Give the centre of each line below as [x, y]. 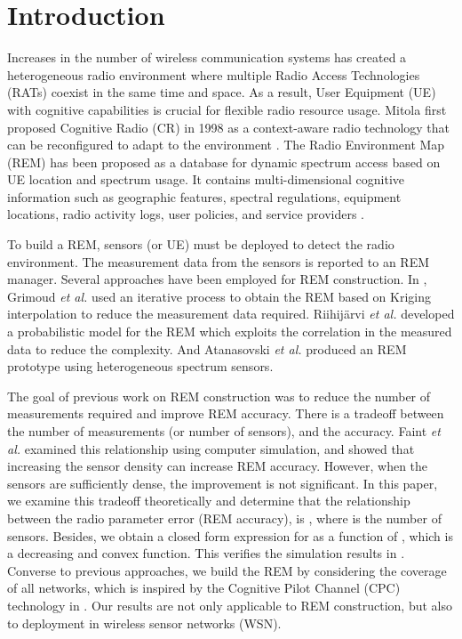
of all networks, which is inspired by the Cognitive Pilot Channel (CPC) [204, 588]
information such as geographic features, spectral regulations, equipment [204, 196]
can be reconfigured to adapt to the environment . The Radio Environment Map [226, 145]
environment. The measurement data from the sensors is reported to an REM [219, 261]
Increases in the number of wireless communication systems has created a [207, 57]
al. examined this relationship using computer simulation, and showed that [211, 448]
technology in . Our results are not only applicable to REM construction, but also [230, 605]
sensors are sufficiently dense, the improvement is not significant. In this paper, [223, 483]
